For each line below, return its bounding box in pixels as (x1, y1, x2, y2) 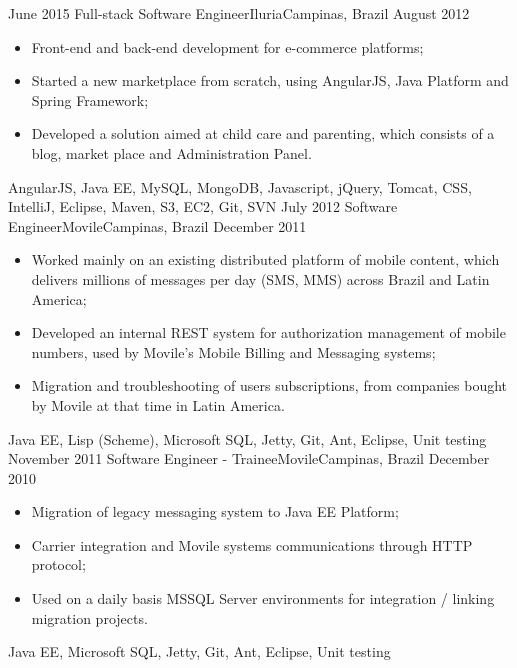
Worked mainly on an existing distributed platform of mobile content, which (31, 249, 500, 270)
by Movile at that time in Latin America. (31, 394, 285, 415)
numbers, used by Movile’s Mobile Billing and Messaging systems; (31, 341, 436, 362)
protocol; (31, 554, 86, 575)
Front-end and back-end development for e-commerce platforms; (31, 36, 424, 57)
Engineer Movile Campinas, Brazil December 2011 (8, 215, 307, 236)
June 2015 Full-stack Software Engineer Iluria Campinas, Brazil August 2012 (8, 3, 470, 23)
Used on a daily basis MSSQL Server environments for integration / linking (31, 588, 495, 609)
